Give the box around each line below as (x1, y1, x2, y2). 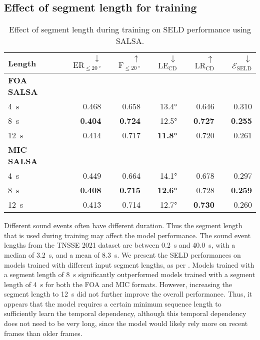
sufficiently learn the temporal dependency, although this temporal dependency (4, 308, 246, 319)
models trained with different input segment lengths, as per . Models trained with (4, 259, 254, 270)
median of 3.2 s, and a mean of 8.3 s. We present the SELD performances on (4, 249, 241, 260)
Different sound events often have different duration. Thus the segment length (4, 220, 242, 231)
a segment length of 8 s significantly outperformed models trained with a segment (4, 269, 255, 280)
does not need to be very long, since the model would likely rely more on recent (4, 318, 248, 329)
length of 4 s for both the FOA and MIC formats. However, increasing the (4, 279, 232, 289)
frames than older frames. (4, 328, 82, 338)
